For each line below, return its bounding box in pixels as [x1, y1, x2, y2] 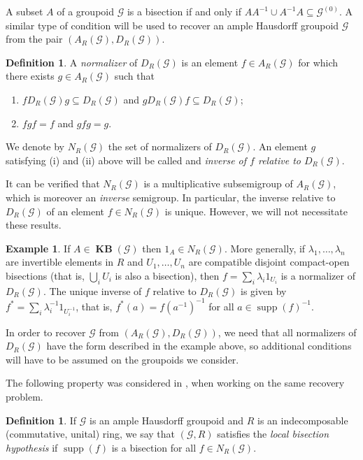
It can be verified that [6, 176, 100, 191]
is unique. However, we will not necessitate [164, 203, 348, 218]
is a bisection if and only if [127, 4, 242, 18]
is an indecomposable [257, 412, 348, 427]
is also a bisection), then [115, 268, 220, 282]
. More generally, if [224, 240, 306, 255]
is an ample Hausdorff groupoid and [90, 412, 244, 427]
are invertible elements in [6, 254, 114, 269]
